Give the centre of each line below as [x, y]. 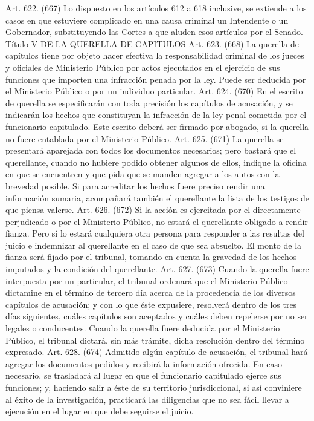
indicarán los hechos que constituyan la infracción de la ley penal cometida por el [156, 115]
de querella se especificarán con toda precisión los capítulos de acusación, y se [149, 103]
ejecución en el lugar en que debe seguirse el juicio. [100, 411]
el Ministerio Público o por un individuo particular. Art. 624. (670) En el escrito [154, 91]
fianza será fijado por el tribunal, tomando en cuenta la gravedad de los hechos [151, 257]
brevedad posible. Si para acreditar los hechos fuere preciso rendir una [135, 185]
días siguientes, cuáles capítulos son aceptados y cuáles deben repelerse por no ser [157, 316]
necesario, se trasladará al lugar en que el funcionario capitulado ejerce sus [143, 375]
